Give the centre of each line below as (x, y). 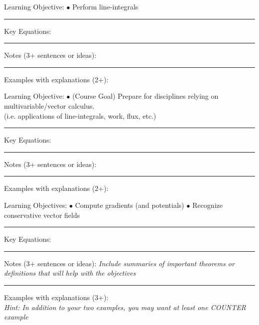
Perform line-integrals (105, 6)
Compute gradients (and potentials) (129, 205)
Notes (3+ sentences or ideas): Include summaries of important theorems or (119, 263)
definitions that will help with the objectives (70, 273)
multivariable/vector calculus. (49, 105)
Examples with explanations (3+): (56, 297)
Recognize (207, 205)
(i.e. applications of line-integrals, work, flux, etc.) (80, 115)
